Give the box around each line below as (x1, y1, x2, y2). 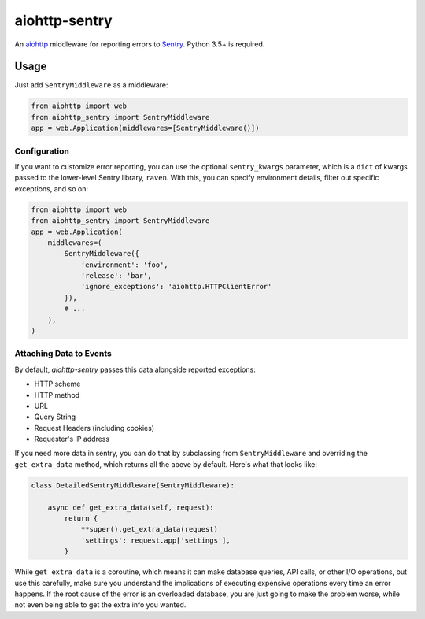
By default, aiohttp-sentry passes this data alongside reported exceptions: (14, 365, 256, 374)
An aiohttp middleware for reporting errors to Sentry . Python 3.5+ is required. (14, 39, 265, 49)
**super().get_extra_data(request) (80, 524, 218, 534)
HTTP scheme (34, 379, 81, 389)
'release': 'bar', (80, 272, 153, 280)
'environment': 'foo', (80, 260, 168, 269)
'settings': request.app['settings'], (80, 536, 231, 545)
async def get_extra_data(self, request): (47, 502, 214, 512)
